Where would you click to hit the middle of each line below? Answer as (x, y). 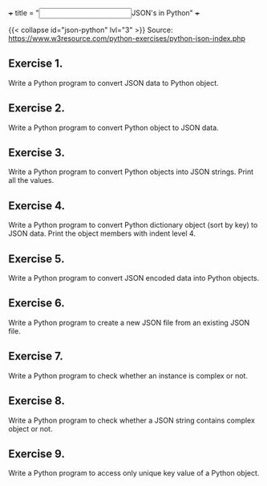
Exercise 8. (37, 401)
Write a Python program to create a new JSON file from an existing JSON (129, 322)
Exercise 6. (37, 304)
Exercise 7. (36, 356)
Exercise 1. (36, 64)
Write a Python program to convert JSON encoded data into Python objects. (134, 278)
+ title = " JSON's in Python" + (104, 13)
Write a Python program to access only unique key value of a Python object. (134, 473)
